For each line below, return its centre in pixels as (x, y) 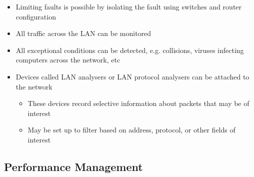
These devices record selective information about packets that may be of (138, 103)
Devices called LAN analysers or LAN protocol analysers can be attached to (132, 76)
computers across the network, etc (68, 60)
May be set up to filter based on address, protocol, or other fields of (131, 130)
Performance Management (73, 166)
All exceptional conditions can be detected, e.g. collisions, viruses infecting (130, 50)
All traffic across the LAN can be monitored (83, 33)
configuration (36, 16)
